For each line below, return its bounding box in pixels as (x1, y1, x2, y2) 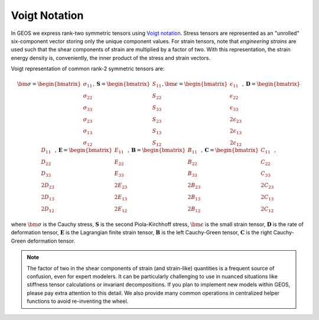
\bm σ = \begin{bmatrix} (17, 80, 82, 88)
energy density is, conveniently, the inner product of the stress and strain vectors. (11, 54, 211, 62)
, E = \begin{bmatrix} (54, 147, 112, 153)
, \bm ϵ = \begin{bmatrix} (161, 80, 228, 88)
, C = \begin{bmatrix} (201, 147, 259, 153)
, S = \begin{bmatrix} (92, 80, 151, 88)
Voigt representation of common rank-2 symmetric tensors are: (11, 65, 165, 72)
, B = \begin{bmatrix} (127, 147, 186, 153)
